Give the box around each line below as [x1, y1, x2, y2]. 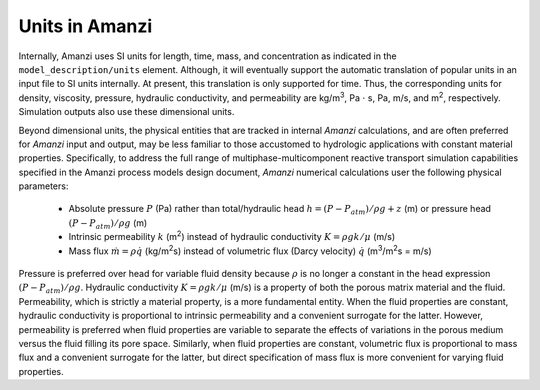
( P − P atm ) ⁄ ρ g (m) [68, 216, 148, 231]
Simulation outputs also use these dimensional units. [18, 106, 235, 118]
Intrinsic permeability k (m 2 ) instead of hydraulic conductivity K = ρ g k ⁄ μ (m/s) [68, 229, 396, 243]
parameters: [18, 180, 69, 192]
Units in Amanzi [18, 15, 153, 37]
